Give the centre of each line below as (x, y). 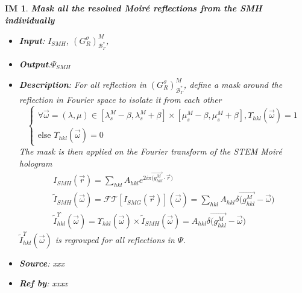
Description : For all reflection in (83, 84)
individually (30, 20)
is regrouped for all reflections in (115, 239)
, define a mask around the (233, 84)
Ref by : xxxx (43, 283)
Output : (35, 63)
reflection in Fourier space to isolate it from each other (120, 100)
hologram (36, 163)
